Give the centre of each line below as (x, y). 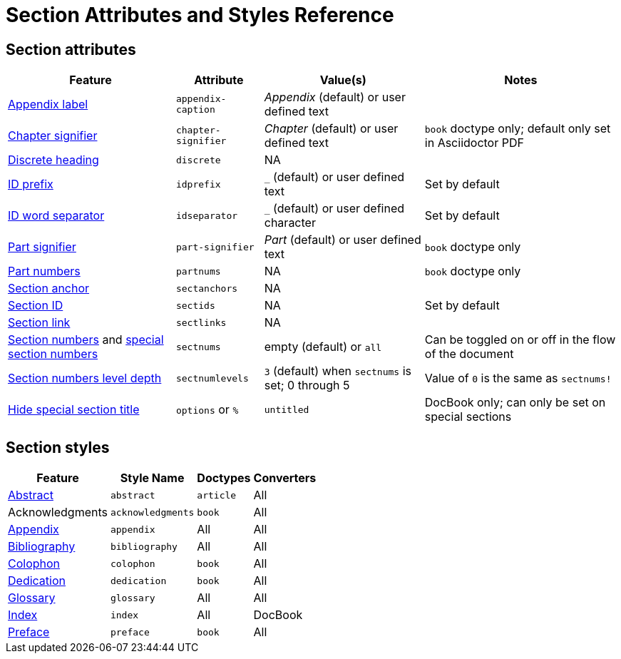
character (290, 223)
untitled (287, 409)
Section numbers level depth (85, 378)
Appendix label (48, 104)
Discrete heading (53, 160)
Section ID (36, 306)
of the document (469, 354)
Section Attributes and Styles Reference (200, 15)
